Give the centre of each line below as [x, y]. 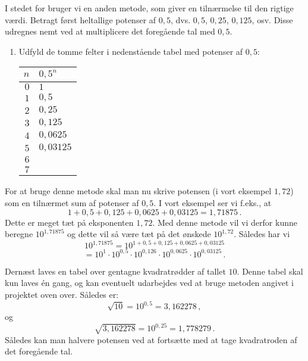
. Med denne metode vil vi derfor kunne [225, 222]
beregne [19, 234]
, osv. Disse [272, 19]
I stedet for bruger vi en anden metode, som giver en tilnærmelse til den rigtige [149, 8]
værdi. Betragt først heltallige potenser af [81, 19]
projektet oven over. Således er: [62, 294]
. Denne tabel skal [270, 271]
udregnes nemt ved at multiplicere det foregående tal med [110, 31]
